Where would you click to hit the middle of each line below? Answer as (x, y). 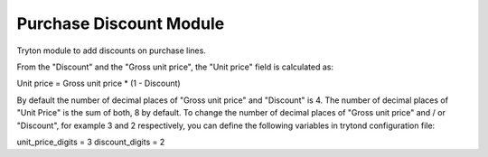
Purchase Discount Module (121, 23)
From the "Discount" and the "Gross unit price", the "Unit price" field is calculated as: (175, 67)
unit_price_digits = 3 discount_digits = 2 (91, 142)
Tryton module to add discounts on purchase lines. (112, 51)
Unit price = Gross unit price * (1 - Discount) (99, 83)
